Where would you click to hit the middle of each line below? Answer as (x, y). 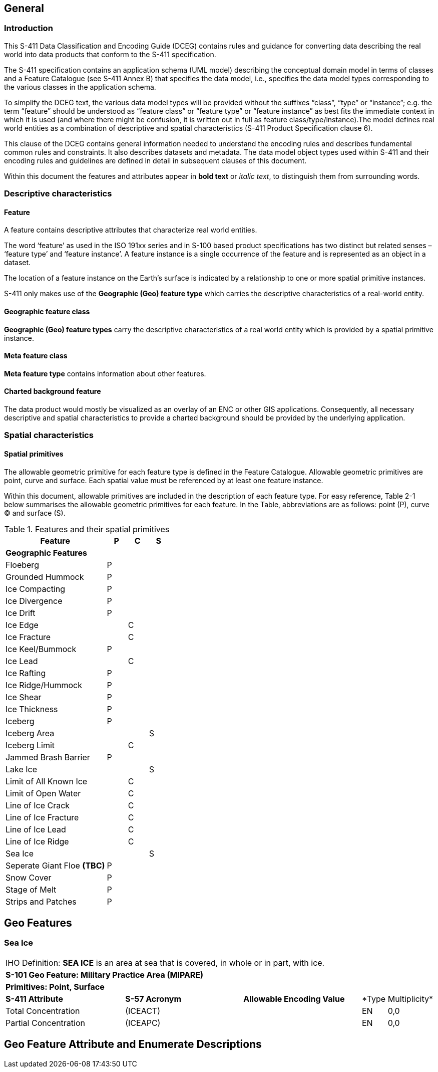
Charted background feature (53, 391)
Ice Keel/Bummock (41, 649)
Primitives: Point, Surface (55, 987)
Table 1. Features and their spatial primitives (87, 529)
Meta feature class (36, 356)
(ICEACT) (143, 1011)
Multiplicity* (410, 999)
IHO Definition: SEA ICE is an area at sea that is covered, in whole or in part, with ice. (165, 962)
